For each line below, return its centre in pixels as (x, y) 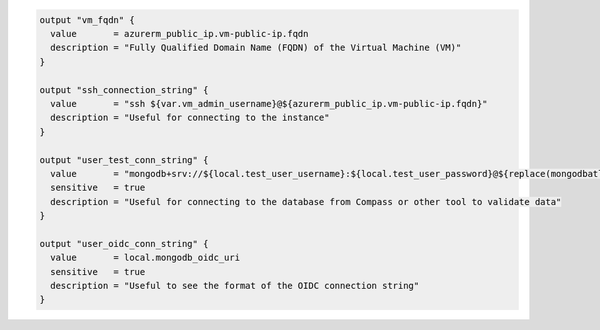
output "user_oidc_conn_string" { (124, 243)
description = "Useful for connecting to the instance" (190, 118)
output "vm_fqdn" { (87, 19)
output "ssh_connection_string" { (124, 89)
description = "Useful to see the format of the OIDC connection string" (235, 286)
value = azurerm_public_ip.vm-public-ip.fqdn (179, 33)
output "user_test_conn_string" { (124, 159)
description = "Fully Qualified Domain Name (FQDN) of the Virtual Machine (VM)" (256, 48)
